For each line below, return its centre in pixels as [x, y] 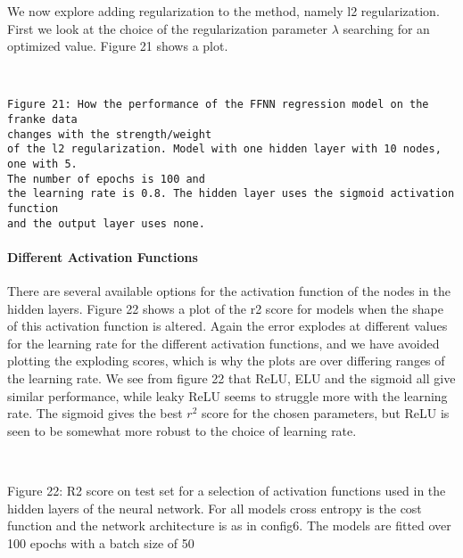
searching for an [386, 28]
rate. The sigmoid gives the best [95, 413]
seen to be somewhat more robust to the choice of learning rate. [182, 430]
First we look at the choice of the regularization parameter [168, 28]
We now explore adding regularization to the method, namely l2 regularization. [223, 11]
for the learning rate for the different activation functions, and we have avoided [223, 343]
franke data [42, 120]
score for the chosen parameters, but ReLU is [325, 413]
